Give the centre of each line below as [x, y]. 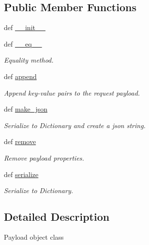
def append [20, 76]
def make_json [26, 109]
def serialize [21, 174]
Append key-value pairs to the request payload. [72, 92]
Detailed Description [57, 217]
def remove [20, 141]
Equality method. [29, 60]
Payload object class [34, 237]
